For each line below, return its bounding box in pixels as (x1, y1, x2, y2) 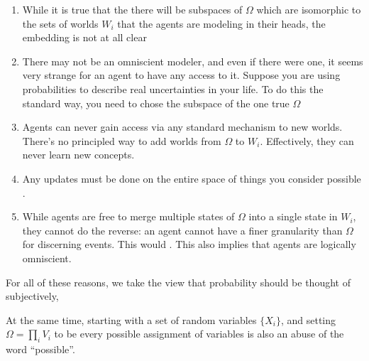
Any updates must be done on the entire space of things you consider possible (22, 171, 361, 185)
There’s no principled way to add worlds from (22, 133, 221, 148)
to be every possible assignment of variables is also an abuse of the (54, 326, 344, 341)
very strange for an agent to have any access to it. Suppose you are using (22, 68, 341, 82)
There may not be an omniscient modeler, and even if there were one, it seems (22, 53, 363, 68)
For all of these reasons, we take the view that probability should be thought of (6, 274, 351, 289)
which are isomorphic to (256, 2, 361, 16)
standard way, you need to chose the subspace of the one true (22, 95, 290, 110)
